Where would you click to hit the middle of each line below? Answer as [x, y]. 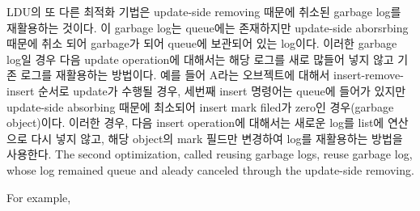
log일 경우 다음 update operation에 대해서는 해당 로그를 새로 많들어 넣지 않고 [200, 59]
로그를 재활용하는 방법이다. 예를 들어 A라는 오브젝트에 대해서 [175, 75]
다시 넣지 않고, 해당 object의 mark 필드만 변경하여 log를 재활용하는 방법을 [217, 138]
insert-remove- [369, 75]
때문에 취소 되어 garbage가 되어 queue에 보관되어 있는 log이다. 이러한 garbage [202, 43]
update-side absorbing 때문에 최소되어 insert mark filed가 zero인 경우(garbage [200, 106]
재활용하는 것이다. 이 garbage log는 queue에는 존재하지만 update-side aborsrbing [208, 27]
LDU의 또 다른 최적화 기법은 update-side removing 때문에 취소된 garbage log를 [204, 11]
